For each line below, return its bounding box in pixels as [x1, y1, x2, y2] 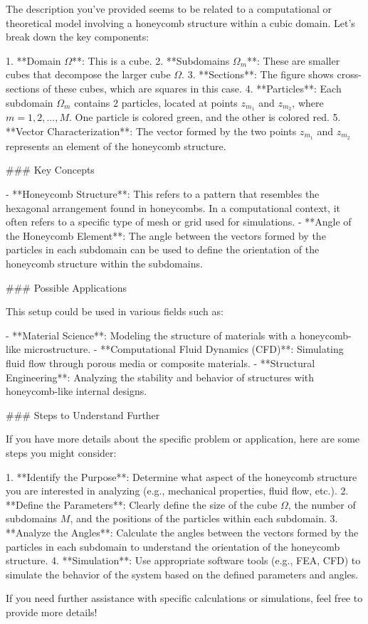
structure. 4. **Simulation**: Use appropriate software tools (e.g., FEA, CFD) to [6, 553, 361, 568]
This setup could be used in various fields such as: [6, 304, 224, 319]
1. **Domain [6, 53, 61, 68]
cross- [337, 67, 362, 82]
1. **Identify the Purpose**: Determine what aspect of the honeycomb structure [6, 469, 357, 484]
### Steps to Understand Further [6, 407, 160, 422]
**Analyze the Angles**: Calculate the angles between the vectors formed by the [6, 524, 359, 539]
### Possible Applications [6, 280, 127, 295]
